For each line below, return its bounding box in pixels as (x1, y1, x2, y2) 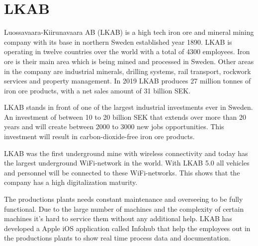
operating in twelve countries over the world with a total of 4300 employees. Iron (4, 46, 250, 57)
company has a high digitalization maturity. (4, 177, 138, 187)
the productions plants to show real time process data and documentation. (4, 233, 231, 243)
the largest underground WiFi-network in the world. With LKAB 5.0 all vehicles (4, 158, 250, 168)
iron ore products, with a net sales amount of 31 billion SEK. (4, 85, 191, 95)
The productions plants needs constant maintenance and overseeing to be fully (4, 194, 243, 204)
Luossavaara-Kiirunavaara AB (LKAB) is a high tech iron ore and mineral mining (4, 27, 254, 37)
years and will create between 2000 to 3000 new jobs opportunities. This (4, 121, 224, 132)
